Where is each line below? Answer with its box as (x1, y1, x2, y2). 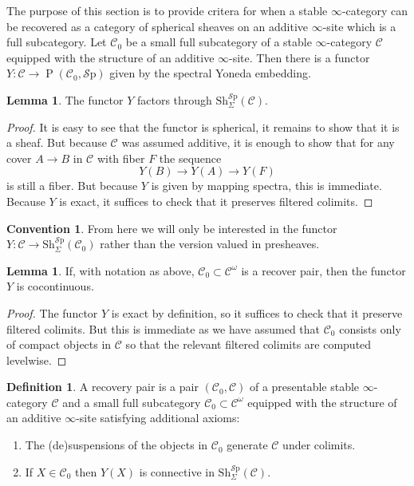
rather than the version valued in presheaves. (100, 235, 320, 252)
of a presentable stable (249, 378, 360, 395)
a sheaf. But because (6, 134, 107, 151)
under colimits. (282, 437, 356, 453)
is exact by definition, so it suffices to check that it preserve (111, 304, 403, 321)
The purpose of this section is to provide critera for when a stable (6, 2, 328, 18)
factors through (136, 91, 212, 108)
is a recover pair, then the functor (241, 262, 406, 279)
